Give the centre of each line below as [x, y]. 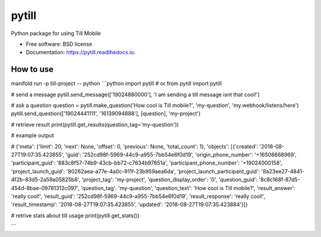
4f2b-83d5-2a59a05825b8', [46, 180]
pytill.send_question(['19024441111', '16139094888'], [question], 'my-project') [106, 113]
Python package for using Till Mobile [56, 33]
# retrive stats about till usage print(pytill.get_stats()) [75, 215]
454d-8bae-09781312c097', [45, 188]
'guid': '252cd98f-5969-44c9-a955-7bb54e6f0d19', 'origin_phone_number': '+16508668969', [181, 154]
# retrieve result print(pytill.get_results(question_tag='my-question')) [95, 124]
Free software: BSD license [59, 44]
